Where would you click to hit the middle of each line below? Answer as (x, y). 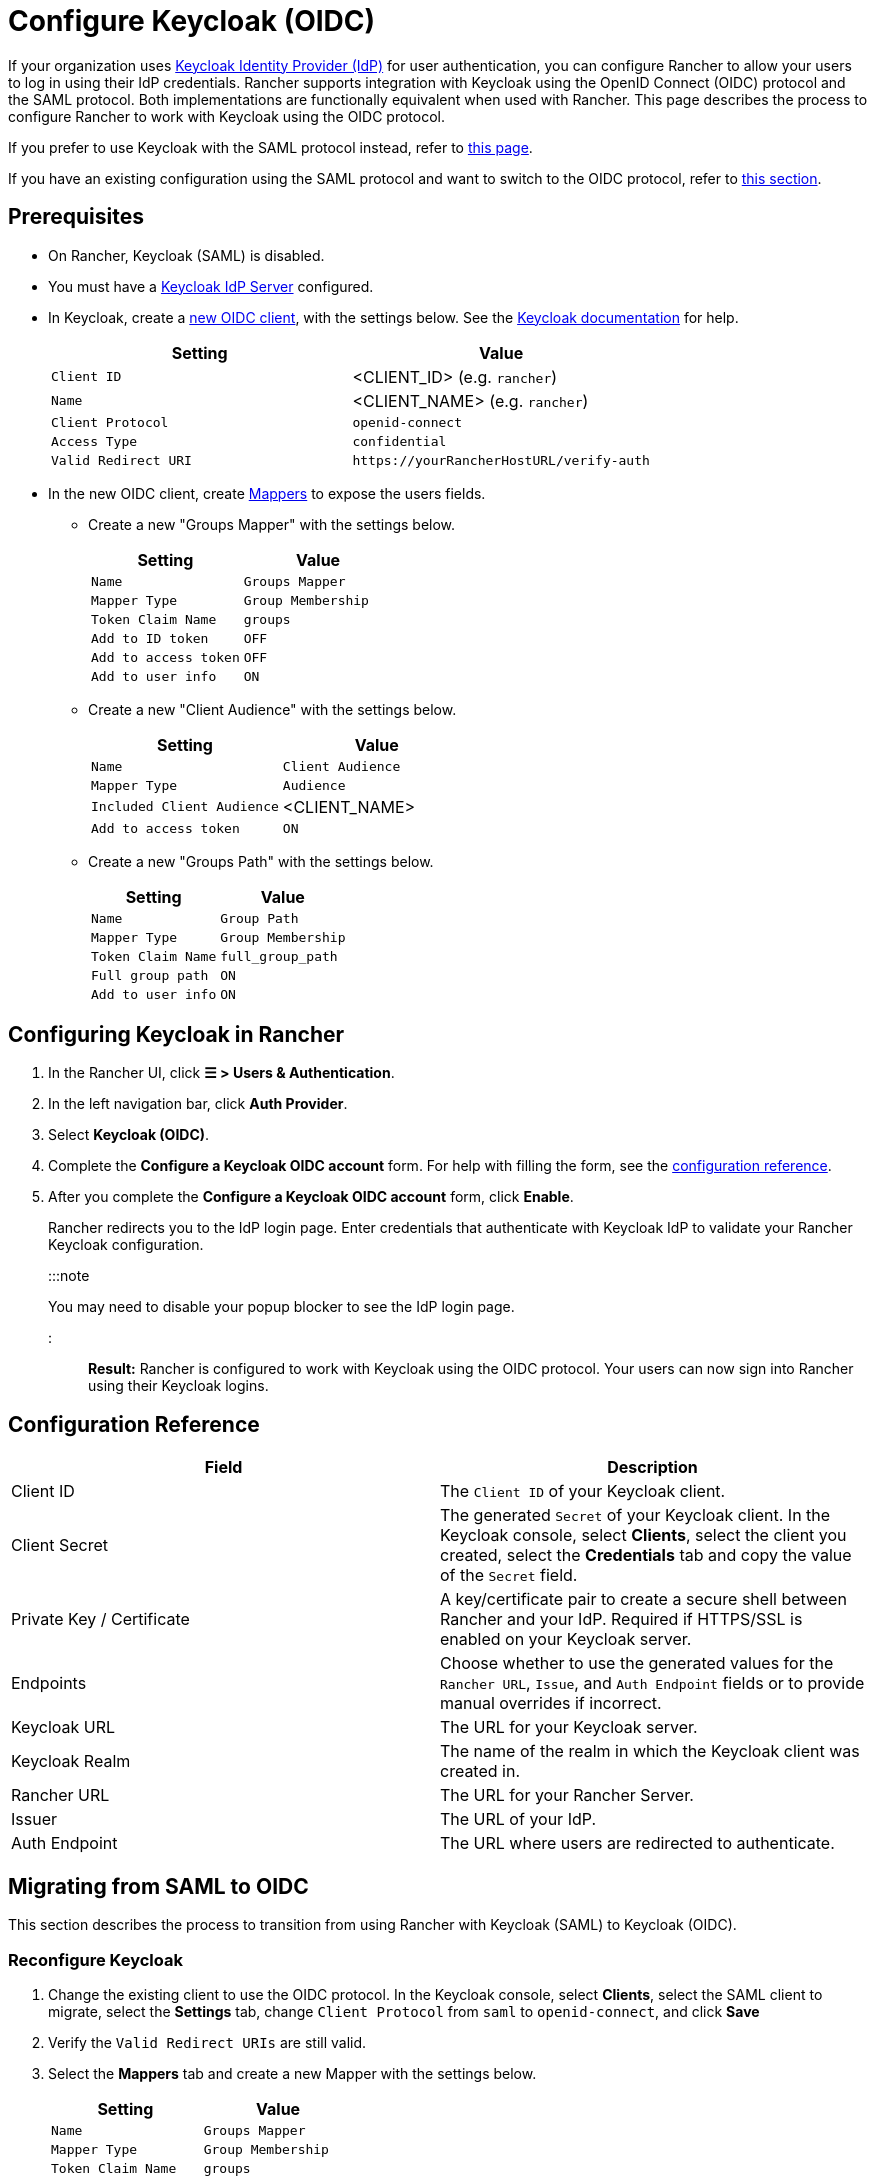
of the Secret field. (509, 1575)
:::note (69, 1276)
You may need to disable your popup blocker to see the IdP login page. (281, 1307)
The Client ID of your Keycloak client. (583, 1491)
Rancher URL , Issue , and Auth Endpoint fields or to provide (652, 1683)
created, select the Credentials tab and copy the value (646, 1555)
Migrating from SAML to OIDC (158, 1886)
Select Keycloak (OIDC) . (129, 1135)
